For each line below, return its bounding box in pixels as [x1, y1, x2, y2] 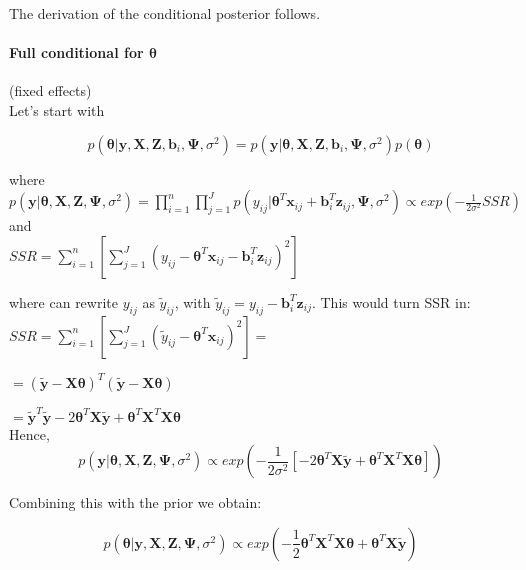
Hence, [9, 423, 50, 444]
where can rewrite [9, 291, 118, 312]
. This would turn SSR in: [311, 291, 471, 312]
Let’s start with [9, 99, 105, 120]
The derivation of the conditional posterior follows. [9, 3, 321, 23]
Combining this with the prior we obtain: [9, 492, 262, 513]
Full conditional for [9, 42, 144, 63]
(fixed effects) [9, 80, 92, 101]
